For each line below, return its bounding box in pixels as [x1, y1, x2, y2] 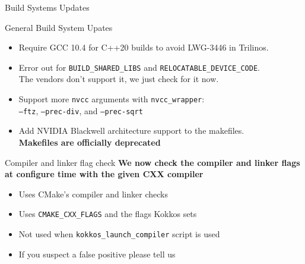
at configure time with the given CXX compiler [5, 168, 204, 180]
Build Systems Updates [5, 1, 90, 13]
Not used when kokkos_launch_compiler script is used [18, 227, 220, 240]
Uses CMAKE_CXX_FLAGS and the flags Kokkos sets [18, 208, 197, 220]
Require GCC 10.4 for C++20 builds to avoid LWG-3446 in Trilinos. [18, 41, 269, 54]
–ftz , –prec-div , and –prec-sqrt [18, 104, 143, 117]
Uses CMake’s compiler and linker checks [18, 187, 168, 200]
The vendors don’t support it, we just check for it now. [18, 73, 219, 85]
